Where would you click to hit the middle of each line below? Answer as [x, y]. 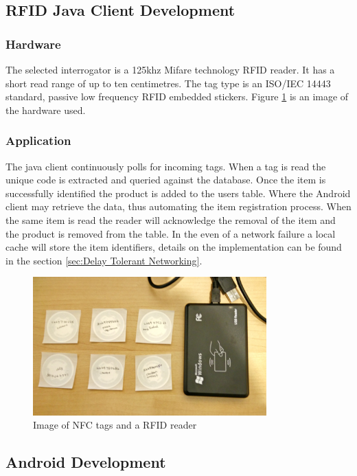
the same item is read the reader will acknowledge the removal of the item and [171, 219]
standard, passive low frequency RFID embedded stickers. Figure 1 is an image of [177, 97]
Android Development [86, 462]
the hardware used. [46, 110]
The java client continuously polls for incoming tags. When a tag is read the [166, 166]
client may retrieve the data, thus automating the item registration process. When [178, 206]
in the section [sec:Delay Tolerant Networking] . [104, 260]
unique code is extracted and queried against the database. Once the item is [166, 180]
